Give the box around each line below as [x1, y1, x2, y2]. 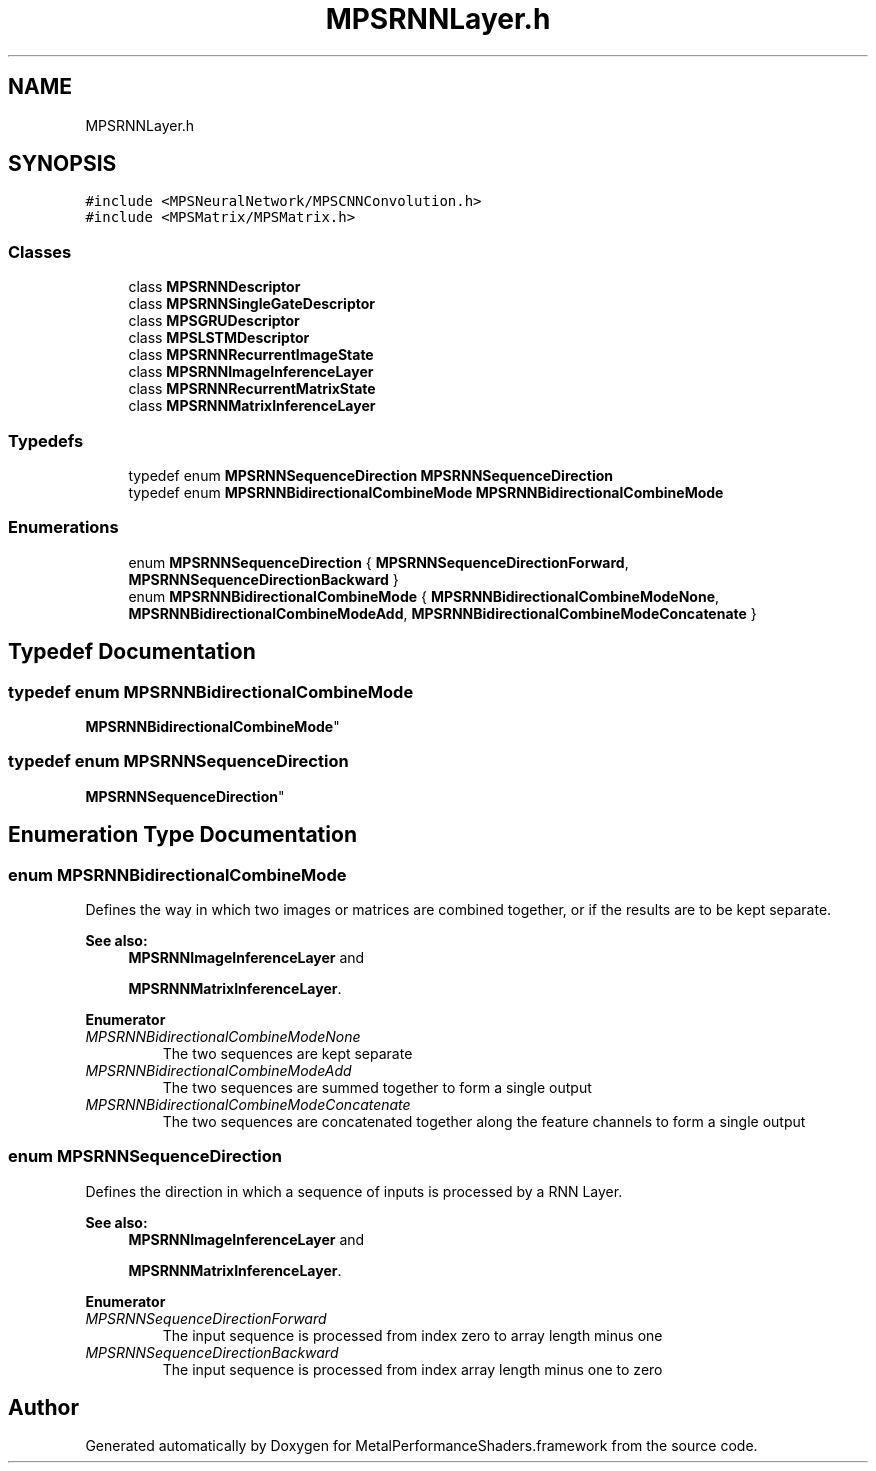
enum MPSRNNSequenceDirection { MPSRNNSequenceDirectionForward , [128, 553, 629, 571]
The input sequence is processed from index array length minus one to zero [162, 1360, 663, 1378]
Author [8, 1395, 79, 1421]
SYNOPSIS [8, 151, 117, 177]
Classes [8, 241, 72, 262]
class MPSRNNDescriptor [128, 278, 301, 296]
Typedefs [8, 430, 84, 451]
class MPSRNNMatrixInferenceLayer [128, 397, 376, 415]
